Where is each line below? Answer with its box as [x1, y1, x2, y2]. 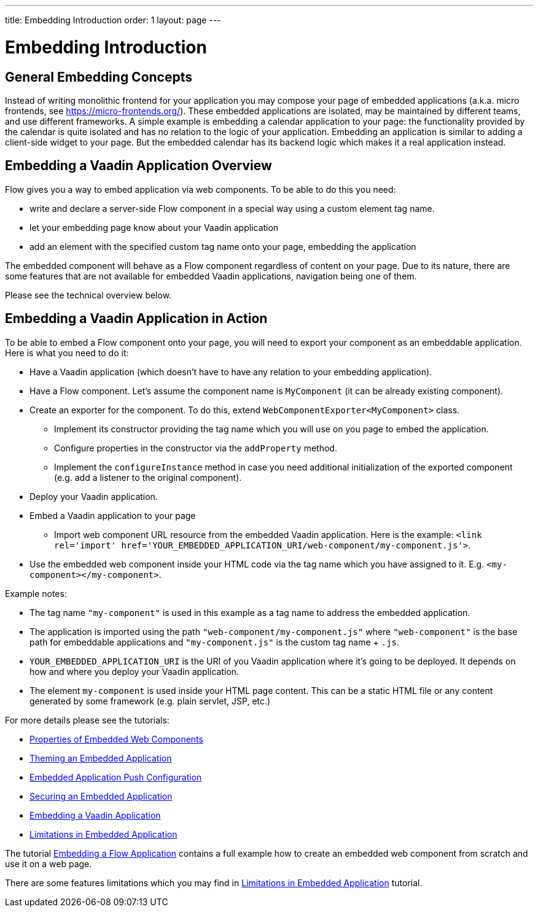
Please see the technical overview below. [5, 289, 172, 300]
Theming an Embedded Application [29, 752, 172, 763]
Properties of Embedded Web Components [29, 733, 203, 744]
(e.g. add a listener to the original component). [54, 472, 242, 483]
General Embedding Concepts [5, 69, 193, 85]
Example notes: [5, 588, 67, 599]
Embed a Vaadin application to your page [29, 510, 196, 521]
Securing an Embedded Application [29, 790, 173, 801]
